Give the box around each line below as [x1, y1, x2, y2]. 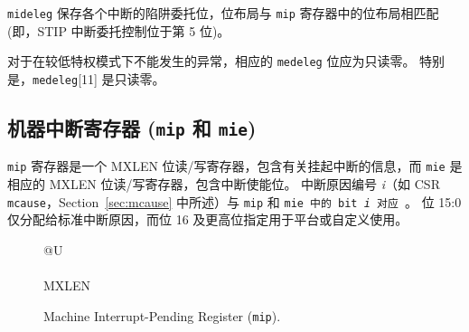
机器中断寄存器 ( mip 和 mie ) [7, 113, 257, 141]
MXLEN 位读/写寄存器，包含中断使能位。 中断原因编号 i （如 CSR [49, 175, 440, 193]
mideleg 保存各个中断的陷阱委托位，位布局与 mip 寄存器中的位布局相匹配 [7, 4, 439, 22]
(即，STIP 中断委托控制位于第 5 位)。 [7, 21, 230, 40]
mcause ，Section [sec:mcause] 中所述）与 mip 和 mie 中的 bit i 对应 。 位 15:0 [7, 192, 462, 211]
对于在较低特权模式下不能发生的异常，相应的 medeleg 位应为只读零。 [7, 52, 416, 71]
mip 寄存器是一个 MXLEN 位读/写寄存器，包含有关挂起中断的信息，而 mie [7, 157, 446, 175]
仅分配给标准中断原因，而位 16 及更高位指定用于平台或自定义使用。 [7, 210, 408, 229]
